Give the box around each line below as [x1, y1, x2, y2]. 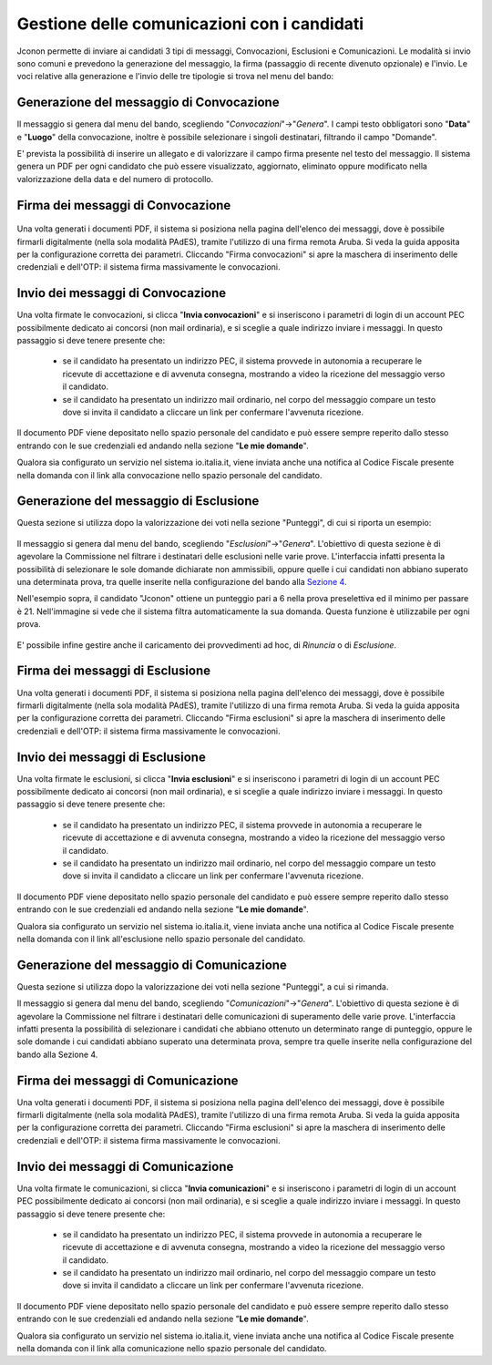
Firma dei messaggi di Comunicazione [16, 1072, 239, 1088]
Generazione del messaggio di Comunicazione [16, 957, 287, 972]
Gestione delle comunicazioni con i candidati [16, 14, 364, 34]
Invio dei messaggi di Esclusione [16, 749, 207, 765]
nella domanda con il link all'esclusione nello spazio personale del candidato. [16, 933, 306, 944]
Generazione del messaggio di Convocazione [16, 95, 280, 110]
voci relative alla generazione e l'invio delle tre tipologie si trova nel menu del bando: [16, 71, 334, 82]
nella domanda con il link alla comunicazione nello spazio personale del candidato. [16, 1343, 327, 1354]
